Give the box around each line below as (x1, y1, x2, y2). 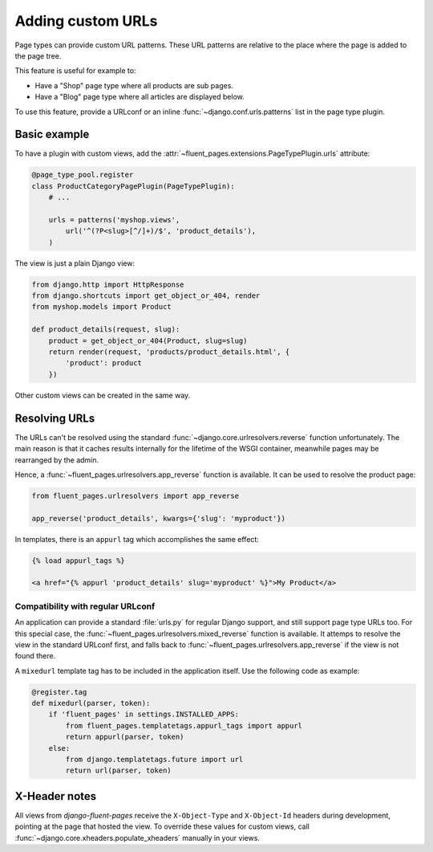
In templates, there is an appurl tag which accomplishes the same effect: (14, 534, 260, 544)
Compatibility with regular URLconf (14, 601, 156, 612)
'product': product (65, 358, 142, 368)
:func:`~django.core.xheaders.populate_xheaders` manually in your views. (14, 833, 261, 842)
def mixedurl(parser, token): (31, 699, 151, 708)
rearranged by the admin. (14, 455, 99, 465)
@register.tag (31, 687, 87, 696)
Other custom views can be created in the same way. (14, 390, 191, 400)
